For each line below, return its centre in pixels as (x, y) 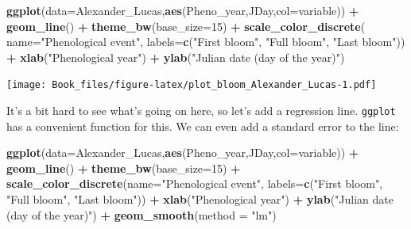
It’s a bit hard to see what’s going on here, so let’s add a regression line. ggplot (201, 111)
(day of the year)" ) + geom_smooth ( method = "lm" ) (142, 214)
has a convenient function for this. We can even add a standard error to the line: (203, 126)
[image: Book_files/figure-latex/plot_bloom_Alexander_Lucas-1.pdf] (192, 85)
